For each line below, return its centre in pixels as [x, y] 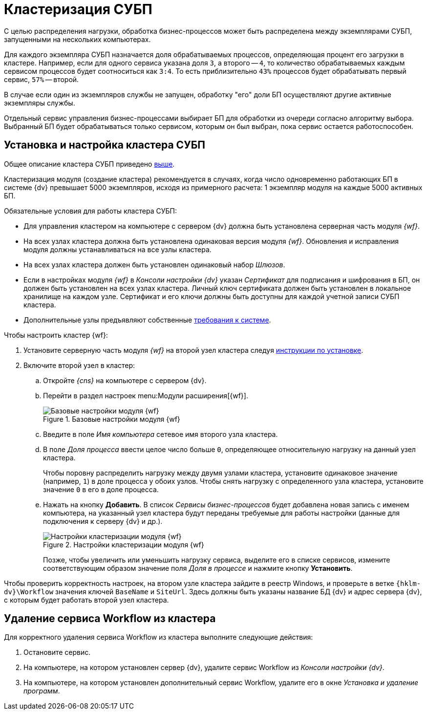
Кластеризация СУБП [78, 9]
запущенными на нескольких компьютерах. [77, 39]
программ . [42, 691]
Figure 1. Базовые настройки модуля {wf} [112, 419]
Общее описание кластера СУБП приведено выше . [89, 164]
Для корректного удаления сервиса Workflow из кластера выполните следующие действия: [159, 637]
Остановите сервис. [57, 652]
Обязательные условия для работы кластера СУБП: [90, 211]
